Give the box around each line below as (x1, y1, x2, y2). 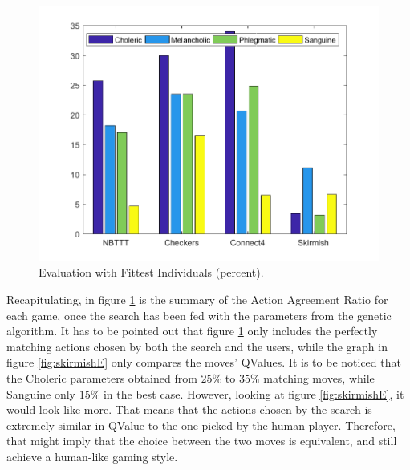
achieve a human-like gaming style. (6, 448, 178, 464)
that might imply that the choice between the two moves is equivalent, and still (6, 432, 397, 449)
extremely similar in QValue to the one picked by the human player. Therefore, (6, 416, 396, 433)
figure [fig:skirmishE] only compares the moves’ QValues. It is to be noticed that (6, 354, 401, 371)
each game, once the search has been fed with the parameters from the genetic (6, 306, 392, 323)
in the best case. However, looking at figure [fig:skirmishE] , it (103, 385, 404, 402)
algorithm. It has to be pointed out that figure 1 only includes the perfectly (6, 322, 378, 339)
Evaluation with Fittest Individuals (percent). (39, 264, 264, 281)
